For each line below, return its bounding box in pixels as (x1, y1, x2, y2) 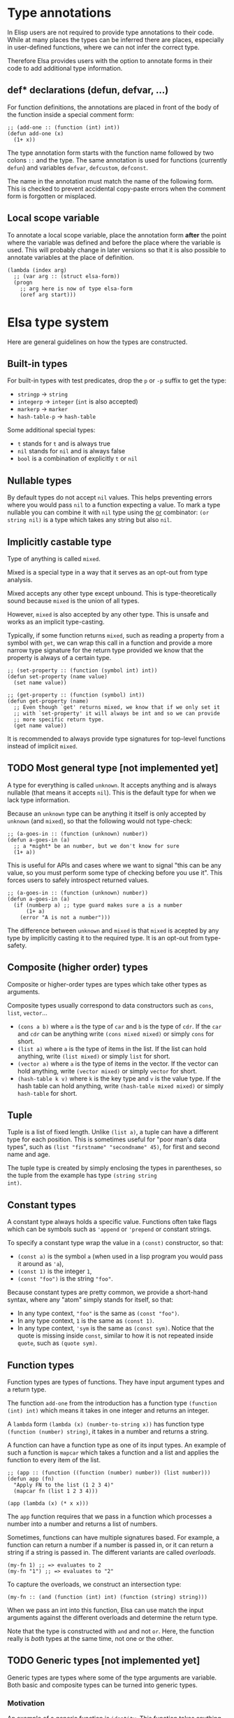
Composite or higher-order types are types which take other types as (7, 980, 207, 989)
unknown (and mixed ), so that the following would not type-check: (7, 816, 193, 825)
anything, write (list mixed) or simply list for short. (17, 1052, 171, 1060)
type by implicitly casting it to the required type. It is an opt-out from (7, 933, 204, 942)
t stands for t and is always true (17, 439, 110, 448)
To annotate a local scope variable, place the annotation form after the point (7, 231, 227, 239)
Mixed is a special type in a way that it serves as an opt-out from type (7, 568, 208, 576)
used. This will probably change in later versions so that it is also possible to (7, 245, 226, 254)
